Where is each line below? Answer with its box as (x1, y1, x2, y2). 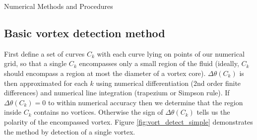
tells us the (196, 107, 230, 117)
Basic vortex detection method (4, 25, 165, 40)
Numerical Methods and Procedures (4, 1, 113, 11)
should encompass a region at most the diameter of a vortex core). (4, 68, 206, 78)
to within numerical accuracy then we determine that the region (48, 97, 243, 107)
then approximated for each (4, 77, 88, 88)
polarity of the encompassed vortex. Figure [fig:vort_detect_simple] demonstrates (4, 116, 253, 127)
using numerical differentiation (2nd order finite (96, 77, 241, 88)
